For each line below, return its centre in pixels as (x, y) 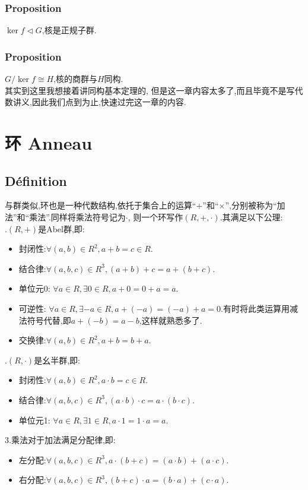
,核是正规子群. (69, 30)
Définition (36, 180)
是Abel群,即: (61, 228)
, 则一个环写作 (155, 216)
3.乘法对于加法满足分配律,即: (60, 440)
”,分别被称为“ (251, 205)
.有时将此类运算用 (255, 308)
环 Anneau (49, 143)
